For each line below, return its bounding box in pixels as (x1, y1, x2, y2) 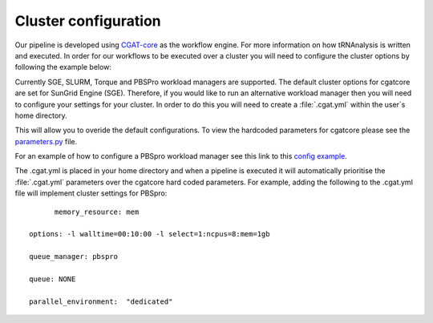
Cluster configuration (14, 12, 161, 30)
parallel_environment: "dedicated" (29, 297, 173, 306)
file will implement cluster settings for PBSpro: (14, 188, 168, 198)
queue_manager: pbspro (29, 252, 119, 261)
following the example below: (14, 63, 112, 72)
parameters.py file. (14, 136, 78, 146)
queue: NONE (29, 274, 76, 284)
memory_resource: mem (54, 207, 140, 216)
